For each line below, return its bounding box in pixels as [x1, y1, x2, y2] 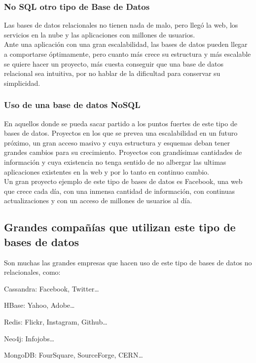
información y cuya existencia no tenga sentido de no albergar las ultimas [4, 156, 226, 167]
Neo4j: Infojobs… [4, 333, 55, 343]
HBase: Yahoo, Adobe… [4, 300, 75, 310]
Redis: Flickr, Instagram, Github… [4, 316, 108, 327]
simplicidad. [4, 77, 40, 88]
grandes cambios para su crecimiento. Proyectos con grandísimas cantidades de [4, 147, 242, 157]
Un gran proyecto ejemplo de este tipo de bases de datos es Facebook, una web [4, 176, 243, 186]
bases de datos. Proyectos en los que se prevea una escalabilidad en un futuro [4, 128, 238, 138]
